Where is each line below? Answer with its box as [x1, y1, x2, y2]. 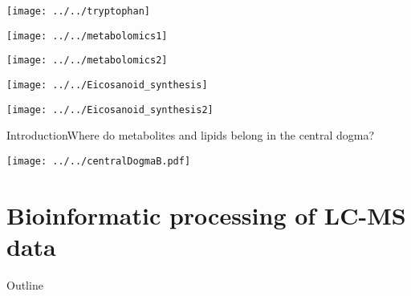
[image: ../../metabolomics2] [6, 55, 168, 67]
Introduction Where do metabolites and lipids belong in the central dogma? [6, 127, 375, 144]
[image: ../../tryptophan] [6, 6, 150, 17]
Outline [6, 276, 43, 293]
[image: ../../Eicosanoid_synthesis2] [6, 103, 214, 116]
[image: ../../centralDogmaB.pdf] [6, 155, 191, 167]
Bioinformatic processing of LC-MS [6, 198, 406, 231]
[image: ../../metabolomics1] [6, 30, 168, 42]
